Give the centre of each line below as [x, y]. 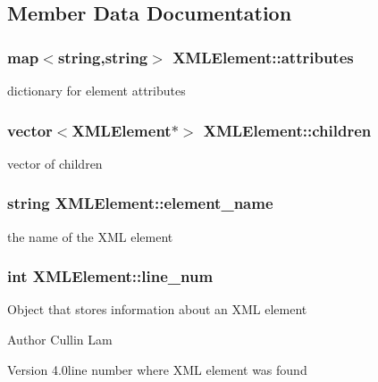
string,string [103, 57]
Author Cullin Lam [60, 340]
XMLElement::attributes [263, 57]
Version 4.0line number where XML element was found [157, 369]
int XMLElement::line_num [110, 276]
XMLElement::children [287, 130]
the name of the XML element [90, 236]
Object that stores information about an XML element [157, 309]
